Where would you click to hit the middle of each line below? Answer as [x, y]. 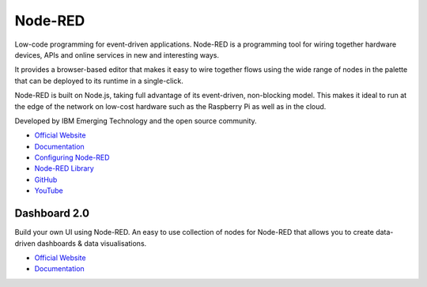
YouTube [49, 191]
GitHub [46, 179]
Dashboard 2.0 [52, 213]
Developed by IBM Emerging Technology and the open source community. [136, 121]
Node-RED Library [64, 168]
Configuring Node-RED [72, 157]
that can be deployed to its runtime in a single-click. [99, 81]
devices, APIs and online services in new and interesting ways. [117, 55]
